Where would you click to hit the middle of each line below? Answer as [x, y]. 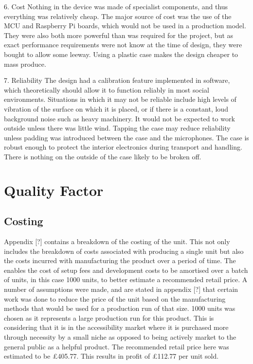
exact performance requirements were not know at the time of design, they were [123, 45]
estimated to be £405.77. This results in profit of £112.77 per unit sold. [111, 356]
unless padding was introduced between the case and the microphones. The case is [126, 137]
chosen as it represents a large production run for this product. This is [109, 317]
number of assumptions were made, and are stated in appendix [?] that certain [121, 289]
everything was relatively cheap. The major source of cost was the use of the [118, 16]
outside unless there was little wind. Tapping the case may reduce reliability [117, 128]
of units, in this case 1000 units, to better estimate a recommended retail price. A [126, 279]
